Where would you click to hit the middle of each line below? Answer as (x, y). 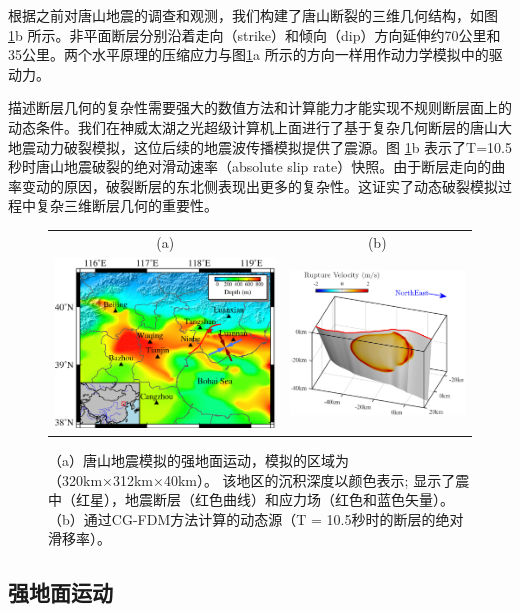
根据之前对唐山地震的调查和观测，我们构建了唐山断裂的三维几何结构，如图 (253, 15)
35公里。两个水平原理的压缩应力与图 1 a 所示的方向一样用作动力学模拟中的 (248, 54)
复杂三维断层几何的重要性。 (126, 205)
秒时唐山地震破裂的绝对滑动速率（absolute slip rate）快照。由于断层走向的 (250, 166)
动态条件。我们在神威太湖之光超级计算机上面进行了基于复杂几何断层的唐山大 (260, 126)
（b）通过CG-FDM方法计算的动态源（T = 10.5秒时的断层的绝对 (256, 518)
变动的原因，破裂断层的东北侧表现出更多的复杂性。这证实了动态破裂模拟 (259, 185)
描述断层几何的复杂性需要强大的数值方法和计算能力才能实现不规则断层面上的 (260, 107)
